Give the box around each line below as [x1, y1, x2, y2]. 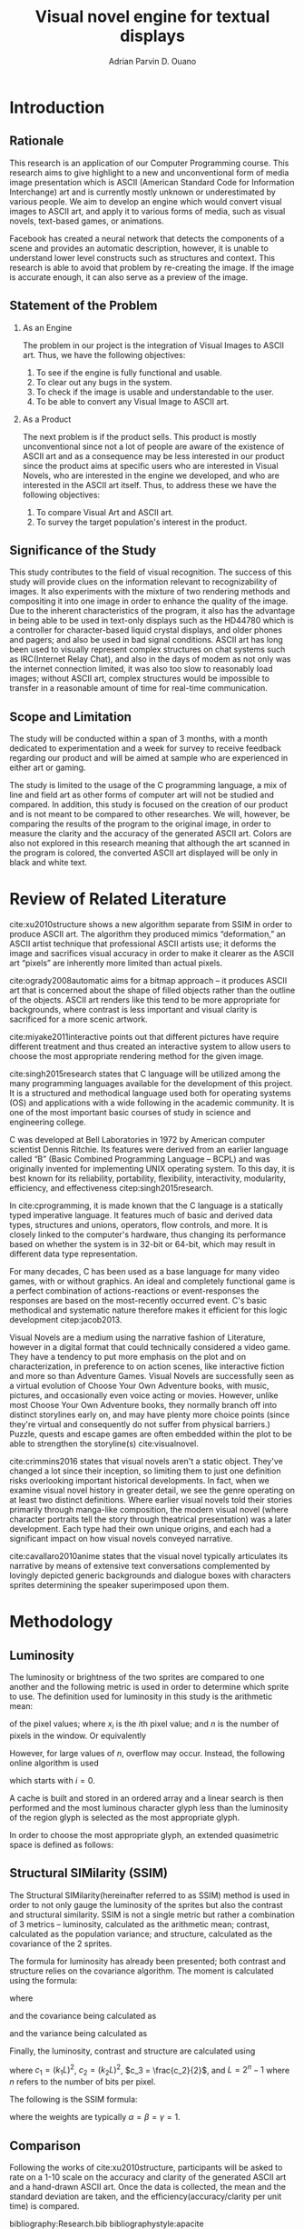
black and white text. [9, 857, 88, 868]
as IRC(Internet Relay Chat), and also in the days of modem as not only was [9, 654, 291, 665]
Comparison [9, 2138, 82, 2154]
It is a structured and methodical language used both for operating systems [9, 1088, 292, 1099]
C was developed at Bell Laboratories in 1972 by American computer [9, 1134, 266, 1145]
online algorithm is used [9, 1757, 100, 1768]
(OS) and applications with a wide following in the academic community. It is [9, 1097, 295, 1108]
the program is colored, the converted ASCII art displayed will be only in [9, 847, 279, 858]
